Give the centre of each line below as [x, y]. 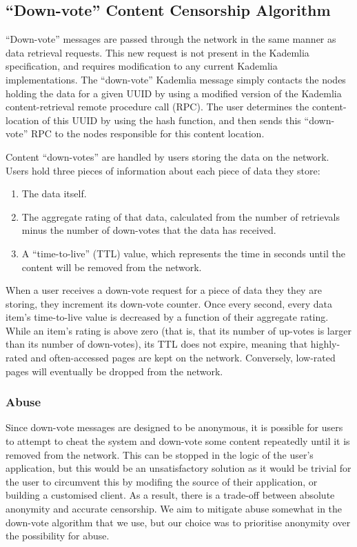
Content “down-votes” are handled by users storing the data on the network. [167, 156]
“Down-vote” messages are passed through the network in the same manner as [171, 39]
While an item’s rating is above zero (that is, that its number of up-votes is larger [178, 330]
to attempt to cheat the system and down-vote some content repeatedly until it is [178, 441]
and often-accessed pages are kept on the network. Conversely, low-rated [183, 358]
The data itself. [54, 193]
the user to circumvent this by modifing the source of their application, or [162, 481]
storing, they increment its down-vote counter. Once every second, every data [169, 303]
